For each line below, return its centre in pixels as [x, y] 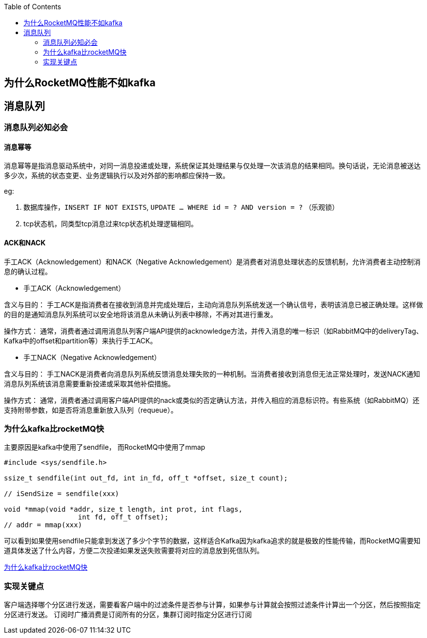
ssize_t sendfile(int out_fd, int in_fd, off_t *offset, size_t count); [146, 478]
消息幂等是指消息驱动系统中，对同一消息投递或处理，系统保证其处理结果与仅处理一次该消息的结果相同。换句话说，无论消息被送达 [212, 166]
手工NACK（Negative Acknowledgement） [92, 357]
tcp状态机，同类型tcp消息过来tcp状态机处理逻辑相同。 [111, 224]
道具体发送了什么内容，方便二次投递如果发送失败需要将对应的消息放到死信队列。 [134, 551]
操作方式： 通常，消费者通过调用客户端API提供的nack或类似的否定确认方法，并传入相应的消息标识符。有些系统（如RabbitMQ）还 [212, 400]
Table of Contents [33, 7]
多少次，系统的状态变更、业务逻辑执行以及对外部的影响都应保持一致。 [117, 176]
